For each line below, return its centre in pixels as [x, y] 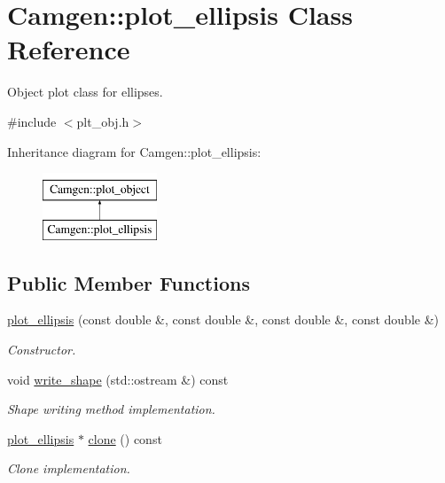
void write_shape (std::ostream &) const [118, 379]
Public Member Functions [129, 282]
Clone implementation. [69, 468]
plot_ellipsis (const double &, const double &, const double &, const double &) [223, 319]
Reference [69, 49]
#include [32, 121]
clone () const [125, 438]
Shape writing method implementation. [111, 409]
